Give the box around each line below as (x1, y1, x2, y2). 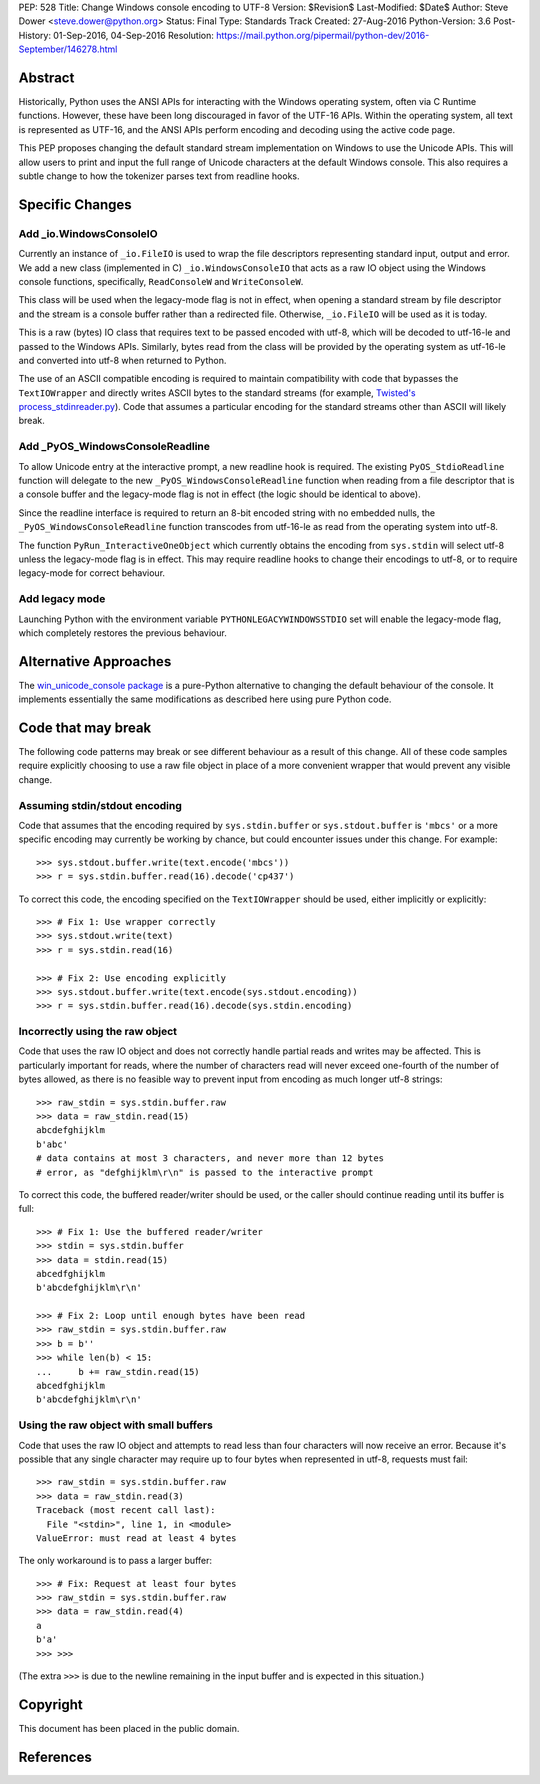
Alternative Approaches (18, 653, 172, 670)
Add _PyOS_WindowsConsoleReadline (18, 440, 210, 454)
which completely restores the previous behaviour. (18, 626, 227, 639)
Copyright (18, 1696, 84, 1713)
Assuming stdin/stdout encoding (18, 798, 182, 812)
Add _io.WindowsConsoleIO (18, 226, 158, 240)
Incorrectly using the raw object (18, 1025, 178, 1039)
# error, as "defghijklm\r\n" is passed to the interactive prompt (36, 1166, 374, 1178)
